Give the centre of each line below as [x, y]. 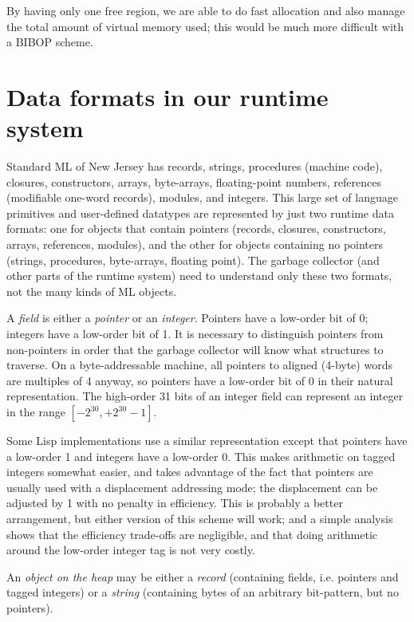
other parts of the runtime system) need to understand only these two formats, [199, 276]
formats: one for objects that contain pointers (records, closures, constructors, [196, 228]
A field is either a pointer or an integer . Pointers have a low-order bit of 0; [187, 318]
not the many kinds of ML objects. [92, 291]
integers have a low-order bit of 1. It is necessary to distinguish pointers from [195, 334]
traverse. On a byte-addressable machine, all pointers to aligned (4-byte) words [199, 365]
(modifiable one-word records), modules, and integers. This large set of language [202, 197]
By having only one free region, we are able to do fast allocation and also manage [206, 10]
